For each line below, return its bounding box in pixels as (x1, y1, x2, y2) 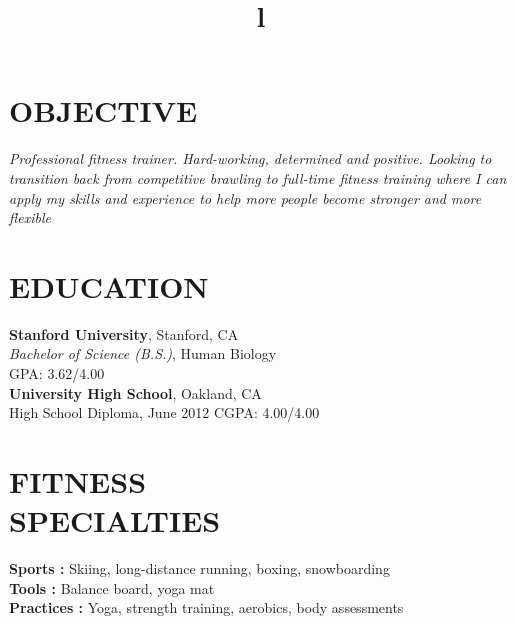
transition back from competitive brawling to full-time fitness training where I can (9, 167, 507, 188)
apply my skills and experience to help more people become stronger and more (9, 187, 482, 208)
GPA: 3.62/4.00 (9, 363, 105, 383)
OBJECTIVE (9, 90, 198, 131)
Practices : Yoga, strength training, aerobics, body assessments (9, 597, 404, 618)
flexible (9, 207, 51, 228)
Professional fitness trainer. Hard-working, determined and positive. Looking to (9, 148, 492, 169)
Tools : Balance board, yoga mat (9, 577, 215, 598)
